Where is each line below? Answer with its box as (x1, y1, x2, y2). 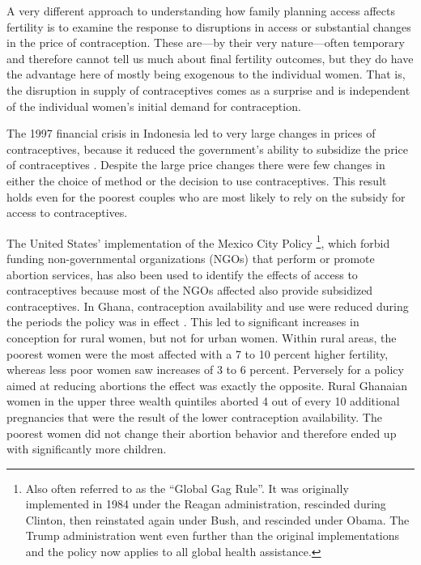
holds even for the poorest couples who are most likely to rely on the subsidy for (6, 188, 406, 205)
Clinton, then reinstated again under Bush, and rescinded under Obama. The (25, 511, 410, 528)
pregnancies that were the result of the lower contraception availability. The (6, 408, 382, 425)
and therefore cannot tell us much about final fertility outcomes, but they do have (6, 49, 414, 66)
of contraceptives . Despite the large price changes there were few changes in (6, 156, 385, 173)
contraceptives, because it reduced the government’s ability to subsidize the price (6, 140, 408, 157)
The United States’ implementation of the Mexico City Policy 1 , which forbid (6, 232, 390, 251)
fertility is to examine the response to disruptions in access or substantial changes (6, 18, 411, 35)
